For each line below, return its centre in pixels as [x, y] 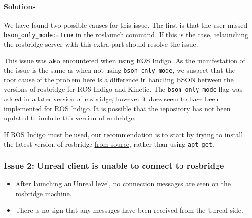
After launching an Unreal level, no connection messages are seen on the [123, 184]
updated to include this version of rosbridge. [70, 118]
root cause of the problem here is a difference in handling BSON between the [119, 79]
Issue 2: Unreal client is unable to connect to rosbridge [114, 166]
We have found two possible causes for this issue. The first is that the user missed [126, 25]
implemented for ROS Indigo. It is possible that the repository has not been [117, 108]
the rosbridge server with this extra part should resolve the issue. [101, 44]
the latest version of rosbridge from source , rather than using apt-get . [109, 144]
